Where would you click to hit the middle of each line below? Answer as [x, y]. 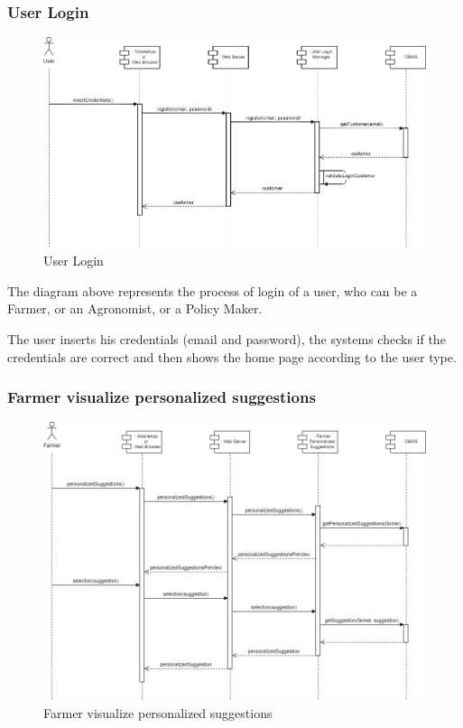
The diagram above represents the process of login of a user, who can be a [213, 290]
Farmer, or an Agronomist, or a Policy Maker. [135, 308]
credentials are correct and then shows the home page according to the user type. [232, 356]
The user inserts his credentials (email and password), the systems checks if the [227, 338]
